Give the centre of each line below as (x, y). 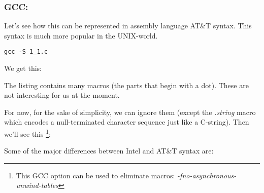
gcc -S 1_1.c (26, 52)
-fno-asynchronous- (207, 175)
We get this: (23, 68)
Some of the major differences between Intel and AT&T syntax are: (109, 151)
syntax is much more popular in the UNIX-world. (81, 35)
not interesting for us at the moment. (62, 95)
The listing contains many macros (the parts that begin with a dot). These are (126, 85)
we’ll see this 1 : (27, 133)
